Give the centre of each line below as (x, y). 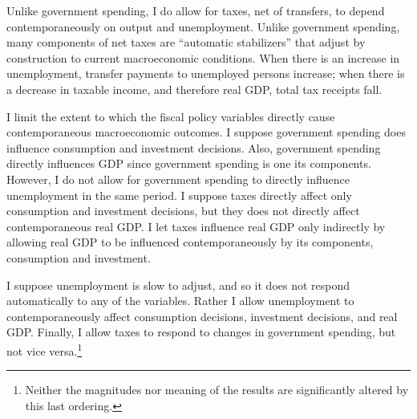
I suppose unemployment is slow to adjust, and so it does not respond (178, 285)
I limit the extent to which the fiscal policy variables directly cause (171, 116)
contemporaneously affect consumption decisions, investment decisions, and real (202, 316)
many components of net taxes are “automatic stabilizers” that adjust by (186, 42)
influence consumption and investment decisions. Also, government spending (194, 147)
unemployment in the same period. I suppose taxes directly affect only (179, 195)
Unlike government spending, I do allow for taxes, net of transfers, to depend (196, 10)
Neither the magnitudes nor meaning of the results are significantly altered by (217, 390)
